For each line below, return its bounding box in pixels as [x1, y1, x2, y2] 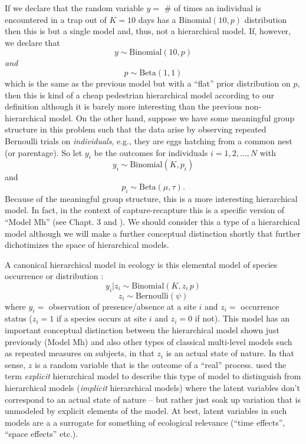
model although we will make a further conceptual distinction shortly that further [5, 227, 301, 239]
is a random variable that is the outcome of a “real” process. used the [34, 358, 287, 370]
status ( [5, 312, 32, 324]
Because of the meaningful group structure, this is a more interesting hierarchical [5, 192, 298, 204]
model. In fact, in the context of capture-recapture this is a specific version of [5, 204, 285, 216]
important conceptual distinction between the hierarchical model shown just [5, 324, 279, 336]
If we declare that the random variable [5, 2, 144, 14]
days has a [138, 13, 176, 25]
